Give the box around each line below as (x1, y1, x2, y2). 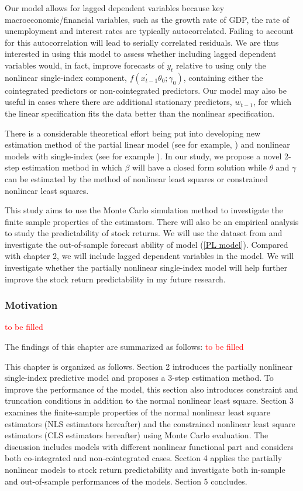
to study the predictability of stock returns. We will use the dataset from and (5, 227, 283, 239)
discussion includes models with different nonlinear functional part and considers (5, 440, 294, 452)
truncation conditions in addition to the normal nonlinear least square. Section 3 (5, 394, 294, 407)
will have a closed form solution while (132, 161, 267, 173)
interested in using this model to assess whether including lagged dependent (5, 47, 277, 60)
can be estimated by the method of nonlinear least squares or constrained (5, 172, 268, 185)
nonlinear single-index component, (5, 71, 127, 83)
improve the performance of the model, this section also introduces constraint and (5, 383, 298, 395)
